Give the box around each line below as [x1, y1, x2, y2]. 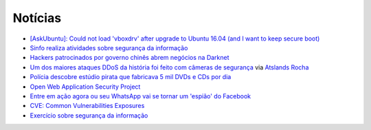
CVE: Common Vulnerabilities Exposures [30, 102, 145, 110]
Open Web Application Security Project [30, 83, 141, 91]
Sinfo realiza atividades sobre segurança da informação [30, 43, 188, 52]
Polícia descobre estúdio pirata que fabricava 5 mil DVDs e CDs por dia [30, 73, 232, 81]
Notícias [12, 10, 62, 25]
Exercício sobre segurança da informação [30, 111, 148, 120]
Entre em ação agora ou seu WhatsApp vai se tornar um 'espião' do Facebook [30, 91, 251, 100]
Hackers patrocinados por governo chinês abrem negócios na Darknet [30, 54, 229, 62]
